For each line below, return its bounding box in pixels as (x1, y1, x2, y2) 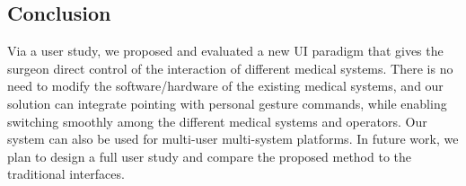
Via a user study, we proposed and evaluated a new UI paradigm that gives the (7, 41, 444, 60)
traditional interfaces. (7, 164, 125, 183)
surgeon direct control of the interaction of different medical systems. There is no (7, 58, 453, 77)
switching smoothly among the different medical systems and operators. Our (7, 111, 427, 130)
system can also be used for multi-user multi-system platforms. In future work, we (7, 129, 459, 148)
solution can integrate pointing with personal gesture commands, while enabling (7, 93, 447, 112)
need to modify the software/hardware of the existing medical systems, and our (7, 76, 444, 95)
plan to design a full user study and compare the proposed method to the (7, 146, 412, 165)
